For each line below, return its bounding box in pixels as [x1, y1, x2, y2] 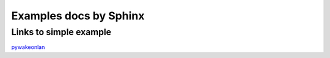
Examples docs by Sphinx [11, 9, 145, 22]
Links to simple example [11, 27, 112, 37]
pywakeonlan [11, 43, 45, 51]
